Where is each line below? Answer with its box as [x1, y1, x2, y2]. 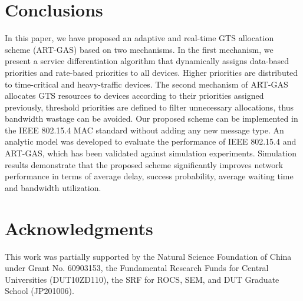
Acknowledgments [5, 216, 153, 240]
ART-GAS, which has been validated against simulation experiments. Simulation [5, 147, 297, 159]
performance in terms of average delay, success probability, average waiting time [5, 170, 294, 182]
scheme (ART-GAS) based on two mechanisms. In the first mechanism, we [5, 43, 274, 55]
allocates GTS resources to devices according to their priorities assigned [5, 89, 264, 102]
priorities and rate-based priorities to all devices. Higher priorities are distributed [5, 66, 298, 78]
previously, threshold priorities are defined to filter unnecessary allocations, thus [5, 101, 294, 113]
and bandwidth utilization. [5, 181, 101, 193]
